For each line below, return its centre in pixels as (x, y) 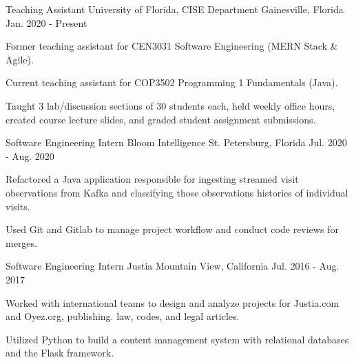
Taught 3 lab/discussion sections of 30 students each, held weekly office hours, (170, 105)
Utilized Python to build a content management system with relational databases (177, 339)
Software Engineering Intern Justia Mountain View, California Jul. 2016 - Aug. (173, 266)
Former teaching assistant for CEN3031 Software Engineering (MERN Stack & (172, 46)
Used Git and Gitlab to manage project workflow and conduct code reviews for (172, 229)
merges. (21, 242)
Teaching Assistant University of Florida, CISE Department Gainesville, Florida (175, 9)
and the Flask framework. (60, 353)
